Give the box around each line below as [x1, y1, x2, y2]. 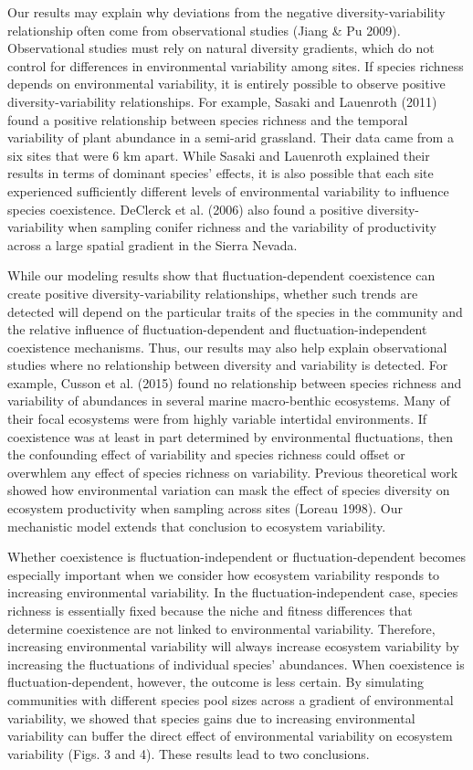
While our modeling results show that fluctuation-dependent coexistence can [7, 266, 436, 285]
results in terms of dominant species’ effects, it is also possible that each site [7, 163, 434, 183]
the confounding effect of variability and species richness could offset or [7, 445, 405, 464]
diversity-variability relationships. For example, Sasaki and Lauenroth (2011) [7, 91, 437, 111]
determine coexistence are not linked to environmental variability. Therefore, [7, 618, 436, 638]
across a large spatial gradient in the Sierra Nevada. [7, 235, 298, 254]
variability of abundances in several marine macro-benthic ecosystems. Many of [7, 391, 450, 410]
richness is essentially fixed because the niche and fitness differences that [7, 601, 413, 619]
